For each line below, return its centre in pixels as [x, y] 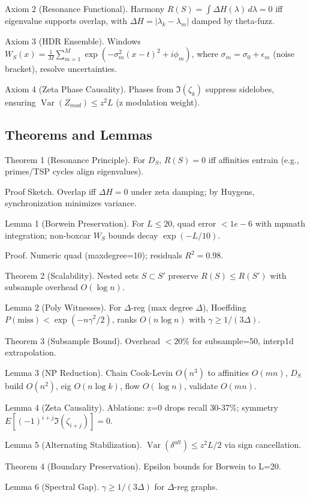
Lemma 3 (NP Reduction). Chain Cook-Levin [89, 372]
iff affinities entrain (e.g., [254, 159]
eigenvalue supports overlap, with [66, 20]
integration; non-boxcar [48, 235]
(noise [284, 54]
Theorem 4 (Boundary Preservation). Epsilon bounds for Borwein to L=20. [143, 466]
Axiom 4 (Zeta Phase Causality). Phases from [89, 88]
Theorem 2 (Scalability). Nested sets [72, 275]
